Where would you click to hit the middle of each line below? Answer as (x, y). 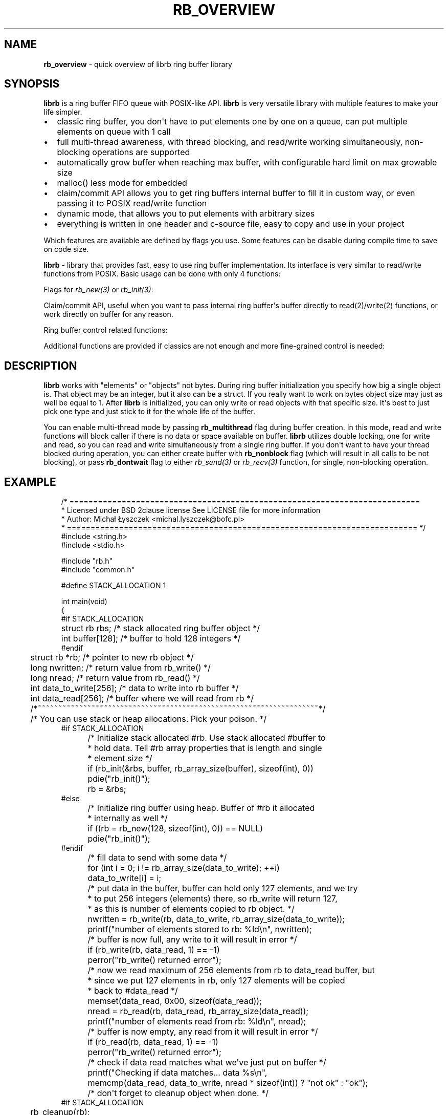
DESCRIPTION (41, 366)
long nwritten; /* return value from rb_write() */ (120, 668)
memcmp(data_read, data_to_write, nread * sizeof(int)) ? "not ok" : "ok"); (228, 1083)
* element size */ (120, 758)
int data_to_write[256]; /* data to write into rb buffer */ (135, 688)
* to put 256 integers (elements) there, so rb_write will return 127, (212, 899)
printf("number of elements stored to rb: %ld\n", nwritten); (200, 929)
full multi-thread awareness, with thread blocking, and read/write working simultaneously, (230, 142)
